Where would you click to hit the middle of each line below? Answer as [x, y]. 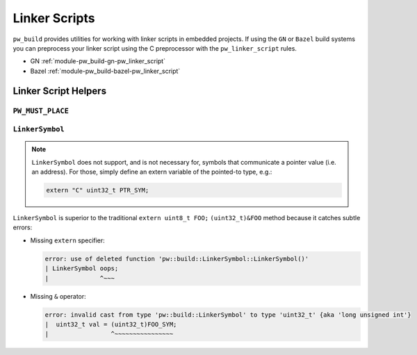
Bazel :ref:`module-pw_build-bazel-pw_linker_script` [105, 71]
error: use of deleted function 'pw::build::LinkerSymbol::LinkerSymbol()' [177, 258]
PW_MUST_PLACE [41, 111]
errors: [23, 228]
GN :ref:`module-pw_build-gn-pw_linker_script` [98, 61]
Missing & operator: [58, 296]
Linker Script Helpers [60, 91]
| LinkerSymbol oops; [82, 269]
